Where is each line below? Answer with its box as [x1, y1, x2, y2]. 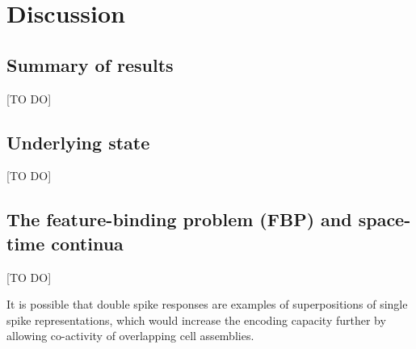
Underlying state [6, 129, 150, 154]
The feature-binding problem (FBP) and [6, 207, 352, 232]
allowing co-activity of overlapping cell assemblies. [6, 327, 254, 344]
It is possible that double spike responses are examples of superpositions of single [6, 296, 408, 313]
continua [51, 230, 124, 255]
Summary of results [6, 52, 174, 77]
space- [358, 207, 411, 232]
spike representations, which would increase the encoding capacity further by [6, 311, 386, 328]
